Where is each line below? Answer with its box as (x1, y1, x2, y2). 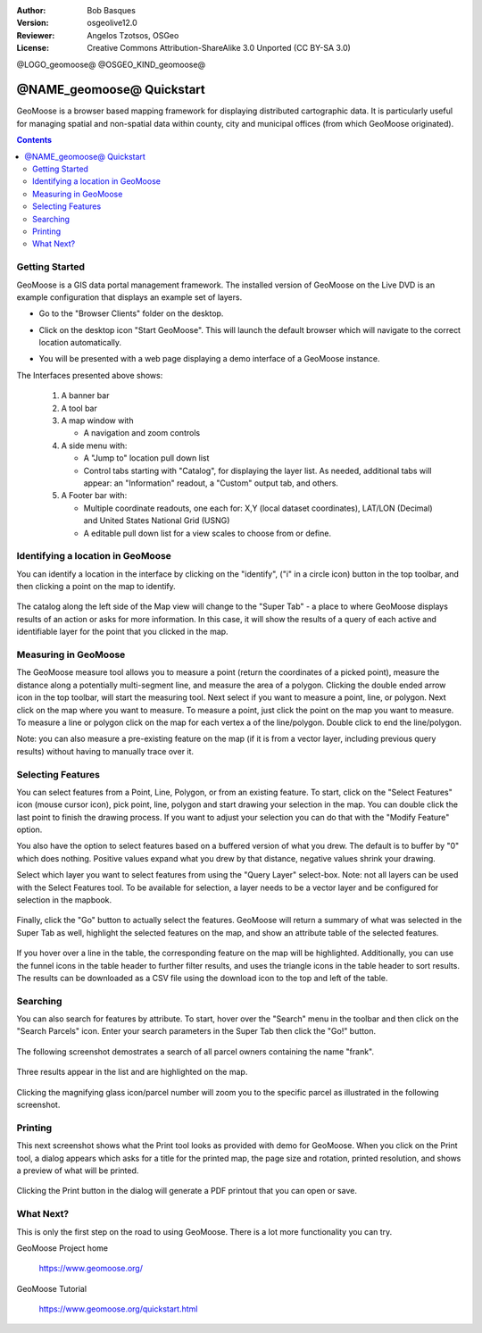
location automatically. (38, 337, 122, 348)
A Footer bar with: (61, 490, 128, 501)
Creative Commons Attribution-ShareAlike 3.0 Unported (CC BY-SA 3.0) (87, 43, 352, 54)
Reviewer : (16, 29, 55, 40)
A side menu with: (61, 440, 128, 451)
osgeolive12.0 (87, 18, 137, 29)
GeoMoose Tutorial (16, 1283, 87, 1294)
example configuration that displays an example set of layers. (16, 291, 243, 303)
